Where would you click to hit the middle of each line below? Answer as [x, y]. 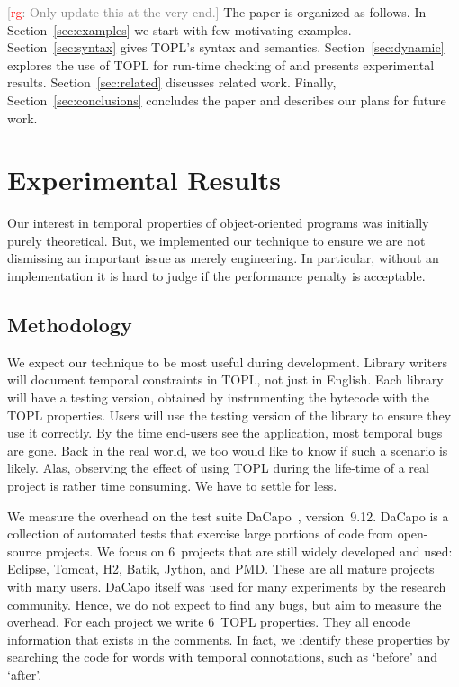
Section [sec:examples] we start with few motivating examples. [180, 29]
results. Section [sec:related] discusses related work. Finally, [172, 82]
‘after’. [25, 674]
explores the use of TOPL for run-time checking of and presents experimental [221, 64]
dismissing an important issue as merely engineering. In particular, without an [223, 258]
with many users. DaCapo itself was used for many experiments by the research [227, 586]
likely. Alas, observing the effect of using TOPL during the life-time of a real [218, 468]
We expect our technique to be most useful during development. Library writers [228, 362]
